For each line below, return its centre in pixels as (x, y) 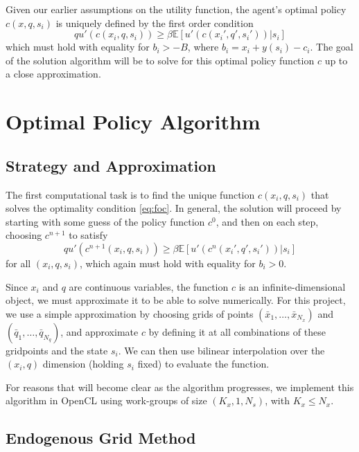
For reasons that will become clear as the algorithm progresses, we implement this (180, 387)
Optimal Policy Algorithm (133, 121)
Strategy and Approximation (111, 165)
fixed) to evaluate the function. (203, 364)
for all (18, 263)
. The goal (332, 47)
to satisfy (88, 235)
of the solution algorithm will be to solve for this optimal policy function (160, 60)
